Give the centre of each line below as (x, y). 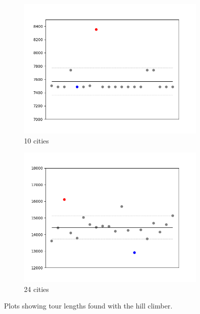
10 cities (36, 140)
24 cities (36, 289)
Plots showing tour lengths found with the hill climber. (88, 306)
